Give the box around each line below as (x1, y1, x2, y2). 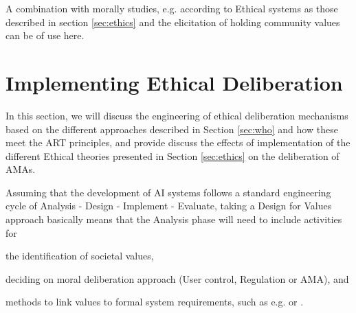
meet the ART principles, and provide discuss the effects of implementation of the (5, 135, 351, 150)
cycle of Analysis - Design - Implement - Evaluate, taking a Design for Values (5, 198, 332, 213)
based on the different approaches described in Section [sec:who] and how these (5, 121, 338, 136)
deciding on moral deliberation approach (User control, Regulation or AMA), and (5, 271, 349, 286)
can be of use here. (5, 28, 85, 43)
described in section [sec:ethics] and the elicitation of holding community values (5, 14, 340, 29)
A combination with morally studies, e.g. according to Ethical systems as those (5, 1, 338, 15)
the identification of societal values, (5, 248, 154, 263)
